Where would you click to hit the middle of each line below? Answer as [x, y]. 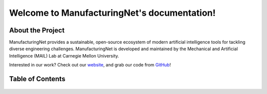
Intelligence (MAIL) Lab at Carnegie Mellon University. [64, 56]
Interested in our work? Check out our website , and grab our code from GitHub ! [90, 65]
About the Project [37, 30]
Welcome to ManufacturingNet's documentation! [112, 13]
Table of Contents [37, 79]
